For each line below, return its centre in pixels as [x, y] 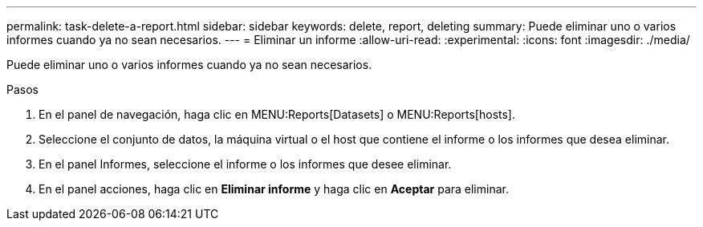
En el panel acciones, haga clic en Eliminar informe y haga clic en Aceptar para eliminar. [274, 189]
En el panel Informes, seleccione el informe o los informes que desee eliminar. [245, 164]
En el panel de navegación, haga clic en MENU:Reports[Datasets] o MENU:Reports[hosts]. [277, 114]
